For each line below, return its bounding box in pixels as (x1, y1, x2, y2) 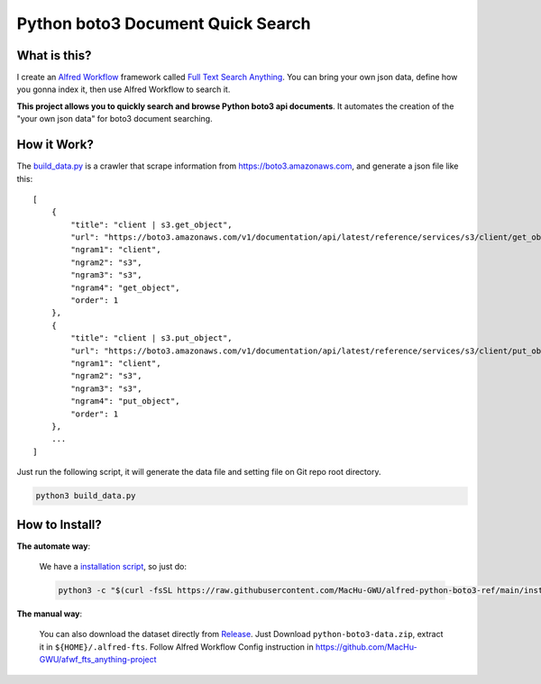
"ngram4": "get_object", (70, 282, 180, 293)
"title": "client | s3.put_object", (70, 333, 234, 343)
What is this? (16, 48, 92, 63)
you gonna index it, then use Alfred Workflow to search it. (16, 84, 231, 95)
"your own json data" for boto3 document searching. (16, 114, 213, 124)
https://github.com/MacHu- (316, 641, 418, 652)
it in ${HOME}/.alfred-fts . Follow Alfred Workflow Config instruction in (39, 641, 315, 652)
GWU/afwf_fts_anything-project (39, 654, 157, 665)
